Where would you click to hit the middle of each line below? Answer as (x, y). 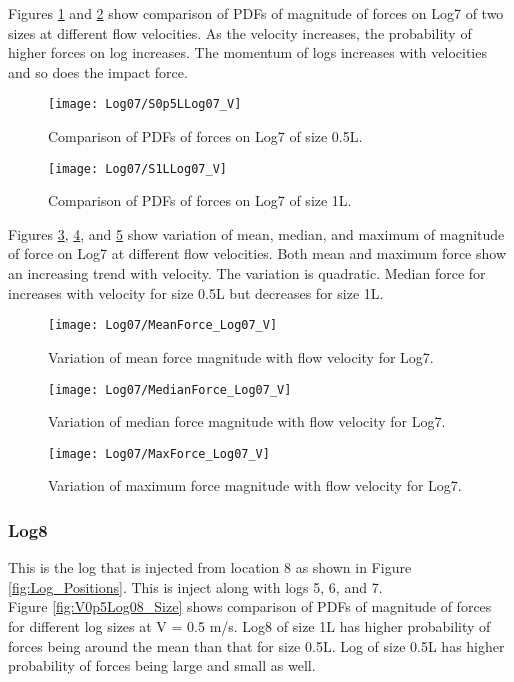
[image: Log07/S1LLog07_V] (137, 168)
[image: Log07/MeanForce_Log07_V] (163, 325)
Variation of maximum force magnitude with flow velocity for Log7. (255, 485)
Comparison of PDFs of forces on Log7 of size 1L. (200, 200)
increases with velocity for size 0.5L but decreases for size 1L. (196, 292)
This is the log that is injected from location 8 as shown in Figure (210, 567)
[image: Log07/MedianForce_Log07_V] (170, 389)
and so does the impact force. (98, 71)
